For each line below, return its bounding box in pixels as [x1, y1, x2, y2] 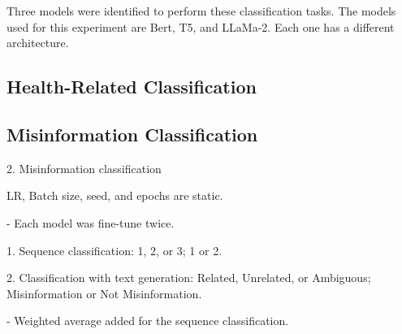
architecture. [6, 34, 69, 51]
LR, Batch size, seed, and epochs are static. [6, 187, 223, 204]
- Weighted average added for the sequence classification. [6, 312, 289, 329]
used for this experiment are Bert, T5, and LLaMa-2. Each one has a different [6, 18, 395, 35]
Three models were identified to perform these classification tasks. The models [6, 2, 396, 19]
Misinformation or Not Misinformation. [6, 284, 202, 301]
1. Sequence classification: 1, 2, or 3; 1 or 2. [6, 241, 223, 258]
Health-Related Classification [6, 74, 257, 99]
